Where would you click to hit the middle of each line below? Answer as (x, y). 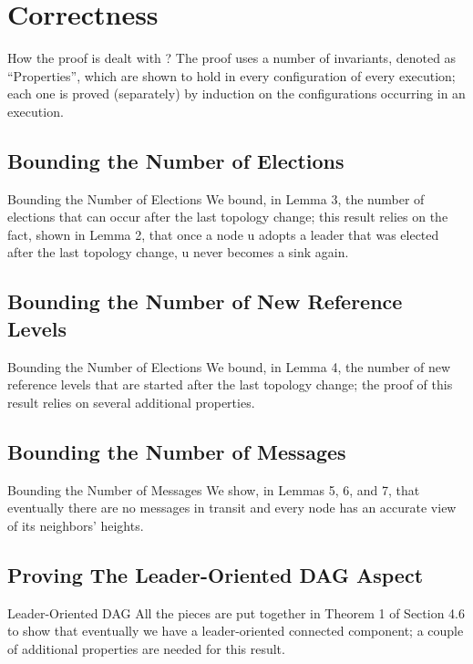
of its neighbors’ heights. (76, 525)
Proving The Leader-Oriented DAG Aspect (216, 574)
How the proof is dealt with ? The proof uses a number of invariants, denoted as (232, 58)
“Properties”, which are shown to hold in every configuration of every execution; (231, 75)
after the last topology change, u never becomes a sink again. (178, 252)
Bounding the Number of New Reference (205, 301)
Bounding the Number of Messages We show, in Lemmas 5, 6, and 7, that (214, 489)
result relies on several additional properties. (131, 402)
